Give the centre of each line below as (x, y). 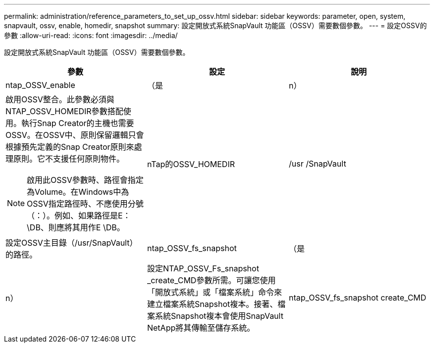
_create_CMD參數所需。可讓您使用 (211, 280)
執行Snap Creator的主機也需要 (78, 123)
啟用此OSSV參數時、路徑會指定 (85, 180)
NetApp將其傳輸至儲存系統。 (201, 328)
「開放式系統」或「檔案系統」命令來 (214, 292)
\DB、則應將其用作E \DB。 (76, 227)
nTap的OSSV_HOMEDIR (191, 164)
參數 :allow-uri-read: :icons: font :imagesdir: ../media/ (91, 35)
